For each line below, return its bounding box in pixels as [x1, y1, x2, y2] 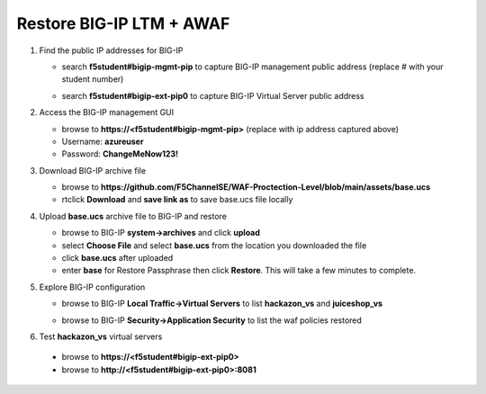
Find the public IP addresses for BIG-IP [39, 45, 184, 56]
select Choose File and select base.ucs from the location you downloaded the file [61, 239, 367, 251]
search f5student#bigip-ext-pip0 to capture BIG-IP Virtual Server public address [61, 90, 364, 101]
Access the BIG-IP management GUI [39, 107, 175, 118]
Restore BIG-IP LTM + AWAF [16, 13, 230, 33]
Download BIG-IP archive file [39, 165, 147, 175]
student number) [61, 74, 124, 85]
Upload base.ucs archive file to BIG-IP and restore [39, 210, 227, 221]
